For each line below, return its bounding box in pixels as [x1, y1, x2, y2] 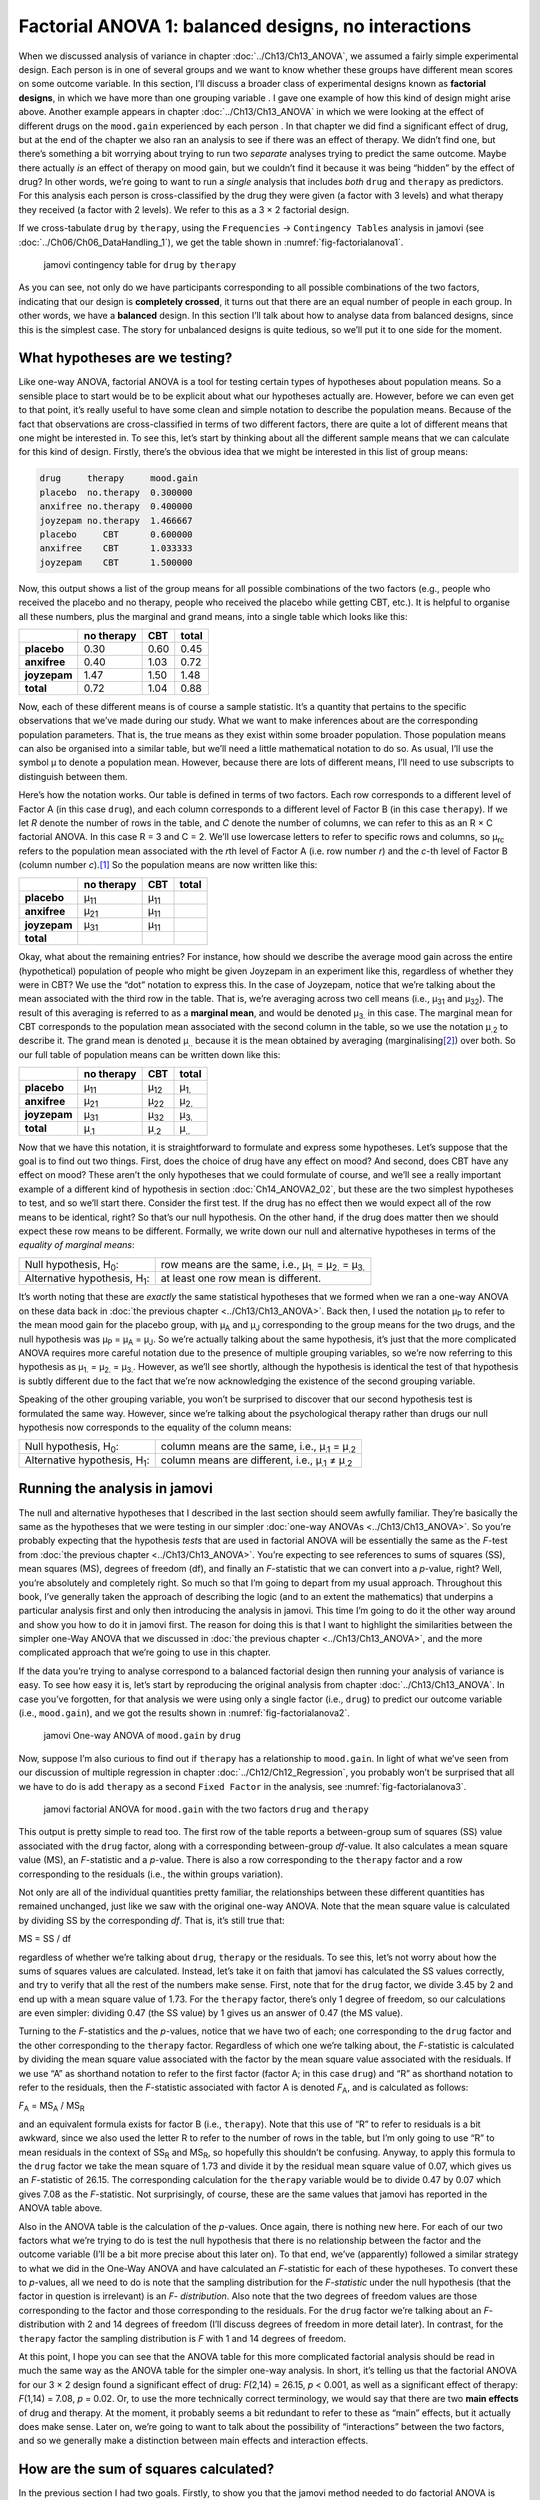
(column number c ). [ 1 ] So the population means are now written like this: [18, 859, 318, 871]
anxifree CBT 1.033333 [39, 543, 194, 554]
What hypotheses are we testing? [18, 350, 233, 367]
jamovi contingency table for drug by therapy [43, 259, 237, 271]
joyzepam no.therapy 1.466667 [39, 515, 194, 526]
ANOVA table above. [18, 2202, 103, 2214]
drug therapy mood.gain [39, 473, 199, 484]
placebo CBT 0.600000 [39, 528, 194, 540]
